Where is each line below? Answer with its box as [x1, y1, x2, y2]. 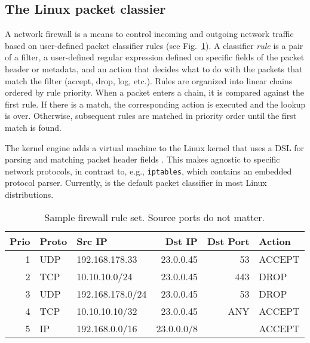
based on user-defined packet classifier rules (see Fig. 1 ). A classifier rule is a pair [5, 39, 303, 51]
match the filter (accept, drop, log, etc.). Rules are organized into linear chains [5, 74, 293, 87]
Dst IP [165, 234, 198, 248]
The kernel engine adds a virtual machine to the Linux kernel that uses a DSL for [5, 141, 305, 154]
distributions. [5, 188, 54, 200]
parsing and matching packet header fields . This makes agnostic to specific [5, 153, 280, 166]
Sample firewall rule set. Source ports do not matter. [44, 210, 265, 224]
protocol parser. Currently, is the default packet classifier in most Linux [5, 176, 267, 189]
